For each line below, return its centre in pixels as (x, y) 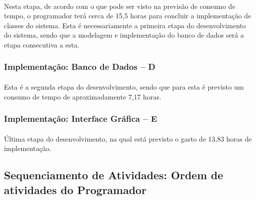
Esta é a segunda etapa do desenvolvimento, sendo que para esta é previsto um (124, 87)
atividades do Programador (75, 189)
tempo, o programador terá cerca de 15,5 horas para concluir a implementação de (128, 16)
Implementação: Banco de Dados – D (80, 67)
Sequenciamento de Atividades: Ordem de (114, 175)
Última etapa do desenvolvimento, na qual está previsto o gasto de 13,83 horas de (128, 138)
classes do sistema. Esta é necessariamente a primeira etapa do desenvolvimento (125, 25)
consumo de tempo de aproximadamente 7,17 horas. (83, 96)
